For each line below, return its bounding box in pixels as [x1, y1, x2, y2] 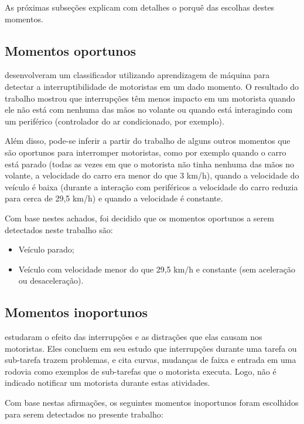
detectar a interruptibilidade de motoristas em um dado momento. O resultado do [5, 80, 299, 92]
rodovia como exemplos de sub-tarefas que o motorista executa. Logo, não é [5, 365, 276, 377]
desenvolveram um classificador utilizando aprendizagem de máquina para [5, 69, 270, 81]
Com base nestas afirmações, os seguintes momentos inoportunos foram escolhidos [5, 396, 299, 409]
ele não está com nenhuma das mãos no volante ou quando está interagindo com [5, 103, 293, 116]
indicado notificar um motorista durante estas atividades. [5, 376, 210, 389]
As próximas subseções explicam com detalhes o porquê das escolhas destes [5, 1, 275, 13]
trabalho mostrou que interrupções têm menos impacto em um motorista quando [5, 92, 295, 104]
